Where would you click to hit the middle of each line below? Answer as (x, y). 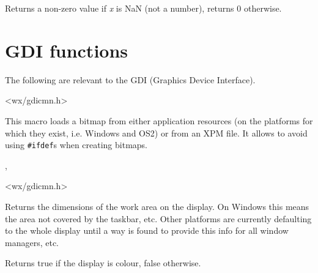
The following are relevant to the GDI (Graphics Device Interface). (130, 79)
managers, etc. (32, 242)
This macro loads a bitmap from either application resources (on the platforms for (159, 120)
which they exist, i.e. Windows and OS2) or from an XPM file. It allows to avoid (156, 133)
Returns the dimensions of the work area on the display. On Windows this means (157, 206)
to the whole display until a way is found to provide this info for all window (147, 230)
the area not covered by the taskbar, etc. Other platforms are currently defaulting (158, 218)
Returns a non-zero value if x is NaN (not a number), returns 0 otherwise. (143, 8)
